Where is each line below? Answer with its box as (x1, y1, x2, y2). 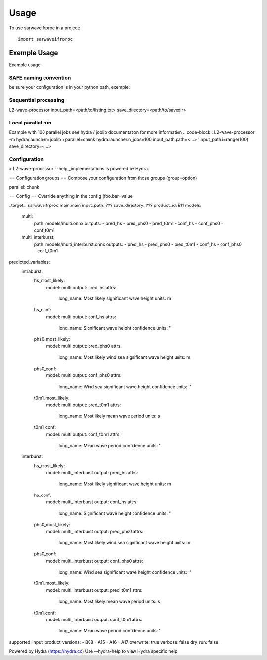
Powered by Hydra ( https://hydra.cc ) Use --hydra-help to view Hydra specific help (9, 648, 178, 654)
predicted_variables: (9, 259, 50, 265)
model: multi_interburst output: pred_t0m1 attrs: (46, 587, 143, 593)
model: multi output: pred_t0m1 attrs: (46, 402, 121, 408)
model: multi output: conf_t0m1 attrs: (46, 431, 121, 437)
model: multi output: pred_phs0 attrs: (46, 343, 122, 349)
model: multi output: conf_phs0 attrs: (46, 372, 122, 378)
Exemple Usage (9, 48, 58, 57)
